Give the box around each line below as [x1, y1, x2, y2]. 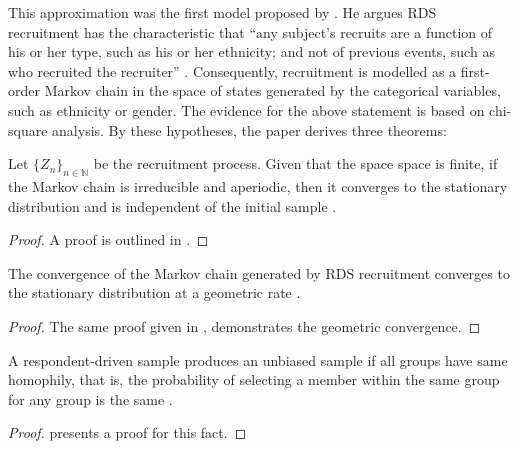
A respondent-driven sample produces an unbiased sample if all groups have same [8, 349, 508, 370]
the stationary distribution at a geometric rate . [8, 282, 301, 303]
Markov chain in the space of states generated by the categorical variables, [44, 80, 501, 101]
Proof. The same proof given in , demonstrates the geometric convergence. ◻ [8, 315, 481, 336]
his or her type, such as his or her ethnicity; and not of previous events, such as [8, 41, 495, 62]
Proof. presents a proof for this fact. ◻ [8, 422, 247, 443]
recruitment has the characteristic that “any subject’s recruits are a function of [8, 21, 493, 42]
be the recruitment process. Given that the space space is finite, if [93, 153, 498, 174]
